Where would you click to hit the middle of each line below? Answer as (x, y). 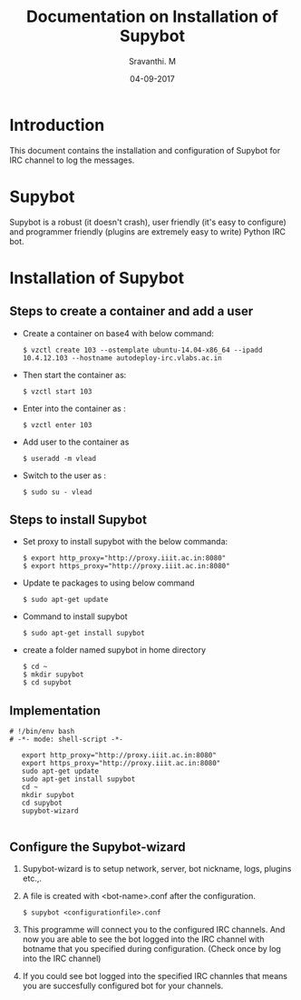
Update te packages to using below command (108, 583)
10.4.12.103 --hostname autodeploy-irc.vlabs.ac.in (122, 358)
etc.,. (32, 878)
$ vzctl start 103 (57, 391)
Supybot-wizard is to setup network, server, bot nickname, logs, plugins (157, 869)
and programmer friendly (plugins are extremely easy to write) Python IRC (148, 231)
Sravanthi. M (152, 61)
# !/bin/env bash (42, 732)
